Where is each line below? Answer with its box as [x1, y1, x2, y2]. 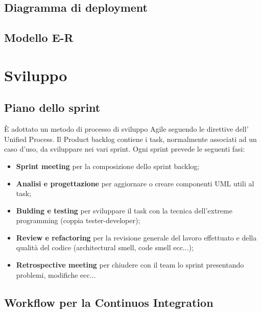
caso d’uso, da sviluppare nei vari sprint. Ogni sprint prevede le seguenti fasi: [4, 143, 245, 154]
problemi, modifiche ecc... [16, 269, 96, 280]
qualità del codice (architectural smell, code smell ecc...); [16, 242, 194, 253]
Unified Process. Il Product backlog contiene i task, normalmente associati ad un [4, 133, 257, 144]
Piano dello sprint [4, 100, 101, 115]
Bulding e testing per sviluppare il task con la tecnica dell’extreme [16, 205, 232, 215]
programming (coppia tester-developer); [16, 215, 140, 226]
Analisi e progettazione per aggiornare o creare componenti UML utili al [16, 178, 254, 188]
